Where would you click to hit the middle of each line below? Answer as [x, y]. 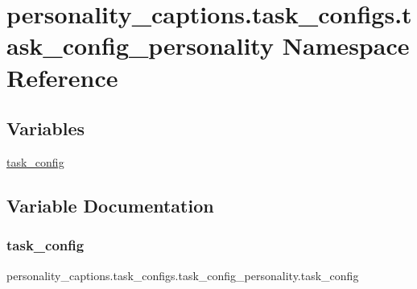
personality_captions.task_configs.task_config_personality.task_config [183, 275]
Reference [62, 77]
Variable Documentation [110, 205]
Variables [46, 128]
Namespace [346, 45]
